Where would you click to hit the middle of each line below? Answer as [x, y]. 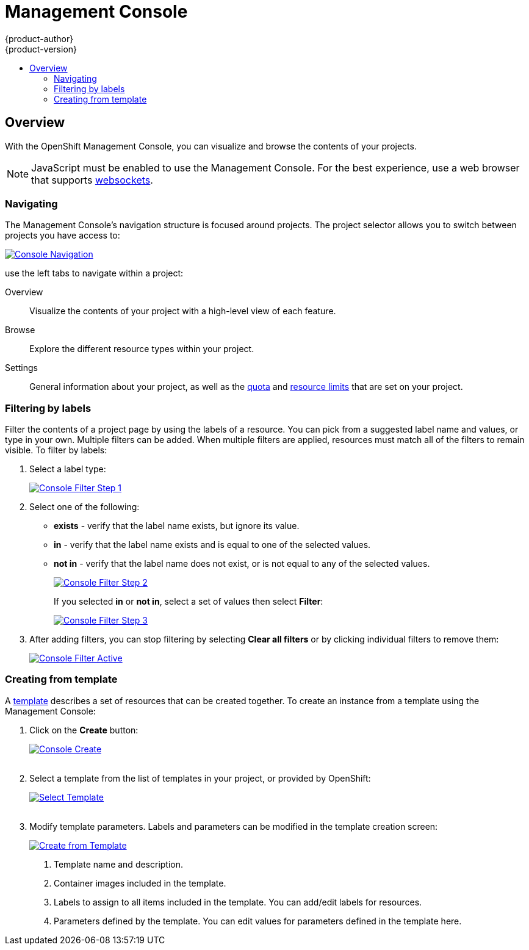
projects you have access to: [63, 236]
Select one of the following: [85, 507]
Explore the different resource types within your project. [142, 349]
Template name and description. [119, 864]
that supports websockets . [92, 180]
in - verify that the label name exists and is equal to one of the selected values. [212, 545]
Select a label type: [68, 469]
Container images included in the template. [140, 883]
